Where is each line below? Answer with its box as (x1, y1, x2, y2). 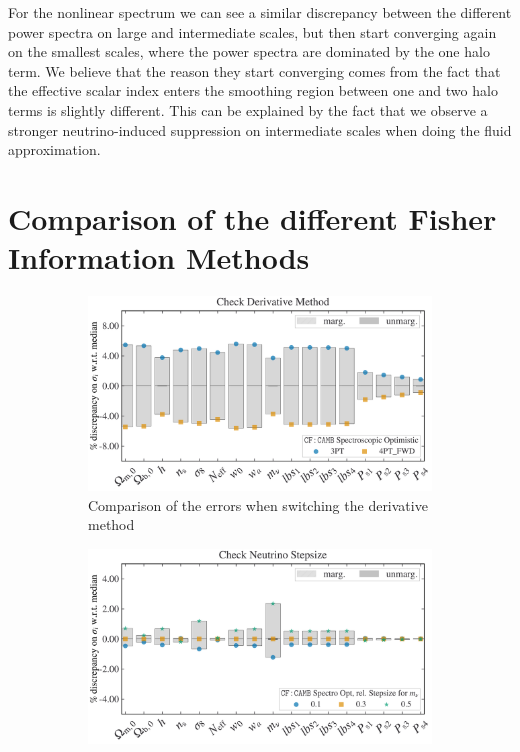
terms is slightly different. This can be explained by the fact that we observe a (8, 99, 488, 120)
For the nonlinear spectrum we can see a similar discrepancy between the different (8, 2, 512, 22)
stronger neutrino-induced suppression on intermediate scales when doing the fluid (8, 119, 512, 140)
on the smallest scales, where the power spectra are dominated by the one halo (8, 41, 490, 62)
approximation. (8, 139, 101, 160)
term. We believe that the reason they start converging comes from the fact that (8, 60, 501, 81)
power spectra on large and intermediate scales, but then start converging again (8, 21, 497, 42)
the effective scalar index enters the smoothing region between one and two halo (8, 80, 498, 101)
